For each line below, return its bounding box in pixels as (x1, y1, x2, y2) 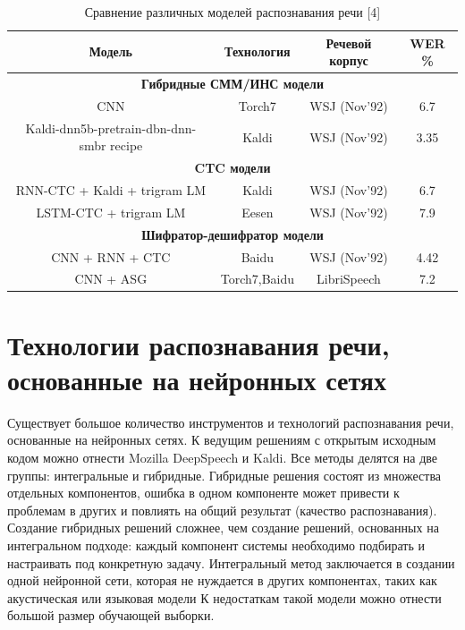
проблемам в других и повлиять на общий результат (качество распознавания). (7, 500, 437, 519)
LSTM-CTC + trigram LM (36, 202, 186, 221)
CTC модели (194, 158, 271, 177)
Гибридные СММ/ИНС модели (141, 74, 324, 93)
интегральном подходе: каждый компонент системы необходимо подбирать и (7, 535, 426, 554)
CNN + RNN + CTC (51, 247, 171, 266)
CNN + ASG (74, 269, 148, 288)
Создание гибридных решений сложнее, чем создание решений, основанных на (7, 518, 439, 537)
